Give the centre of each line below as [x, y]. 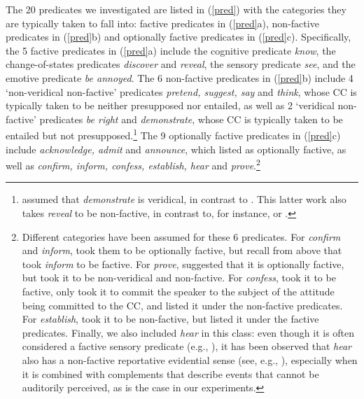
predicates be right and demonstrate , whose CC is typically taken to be [191, 119]
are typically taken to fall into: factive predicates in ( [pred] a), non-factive [162, 23]
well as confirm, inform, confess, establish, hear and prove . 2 [133, 164]
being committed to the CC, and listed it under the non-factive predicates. [182, 305]
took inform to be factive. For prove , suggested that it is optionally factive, [183, 264]
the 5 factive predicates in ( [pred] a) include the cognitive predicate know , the [171, 50]
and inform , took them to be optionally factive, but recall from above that [182, 250]
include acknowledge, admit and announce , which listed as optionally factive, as [176, 149]
